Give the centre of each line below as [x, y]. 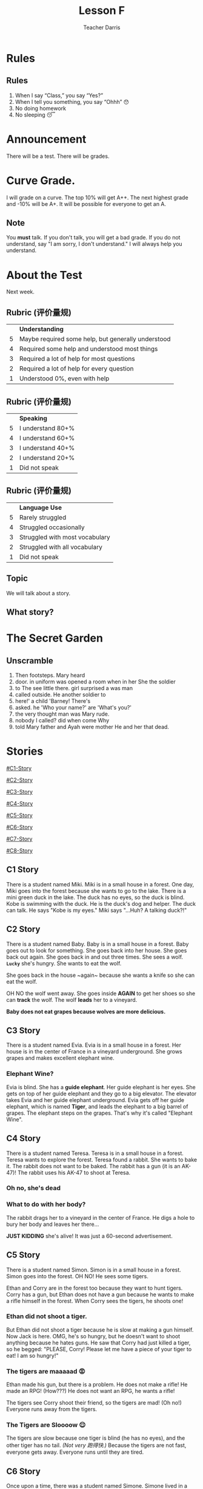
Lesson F [102, 11]
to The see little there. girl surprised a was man [74, 688]
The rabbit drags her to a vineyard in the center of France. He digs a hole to [101, 1217]
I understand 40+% [47, 448]
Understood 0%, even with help [64, 378]
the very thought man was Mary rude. [62, 714]
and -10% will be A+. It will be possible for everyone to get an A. [86, 204]
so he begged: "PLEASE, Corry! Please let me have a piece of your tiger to [99, 1349]
